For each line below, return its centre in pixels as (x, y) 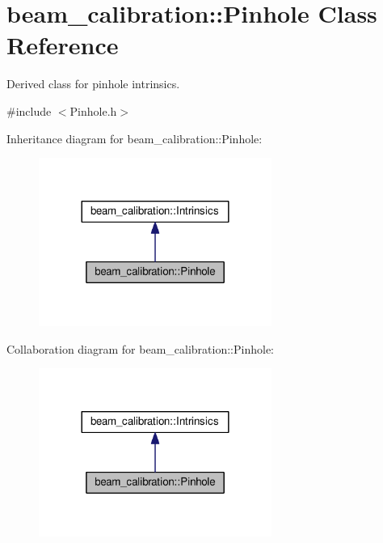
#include (29, 110)
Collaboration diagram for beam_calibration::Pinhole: (140, 348)
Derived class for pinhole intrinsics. (93, 84)
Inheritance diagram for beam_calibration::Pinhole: (135, 138)
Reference (63, 45)
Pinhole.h (93, 110)
